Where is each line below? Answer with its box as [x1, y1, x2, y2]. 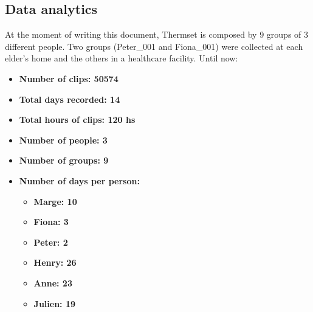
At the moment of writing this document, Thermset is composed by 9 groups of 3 [5, 28, 309, 41]
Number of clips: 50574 [19, 72, 119, 85]
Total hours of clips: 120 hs [19, 113, 136, 126]
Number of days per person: [19, 174, 140, 187]
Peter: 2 [33, 235, 68, 248]
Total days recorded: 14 [19, 92, 120, 105]
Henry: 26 [33, 256, 77, 269]
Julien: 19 [33, 297, 76, 310]
